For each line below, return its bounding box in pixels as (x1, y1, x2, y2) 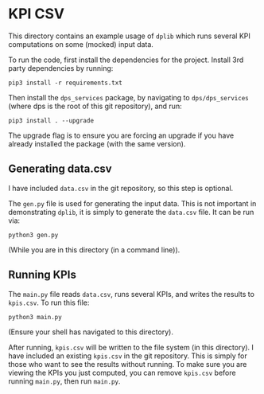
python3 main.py (8, 313, 62, 321)
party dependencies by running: (8, 63, 114, 72)
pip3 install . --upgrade (8, 116, 94, 124)
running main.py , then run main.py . (8, 376, 121, 386)
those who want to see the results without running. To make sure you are (8, 359, 247, 369)
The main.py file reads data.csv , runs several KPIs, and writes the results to (8, 289, 254, 298)
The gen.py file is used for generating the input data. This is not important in (8, 198, 257, 208)
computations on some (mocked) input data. (8, 39, 153, 49)
